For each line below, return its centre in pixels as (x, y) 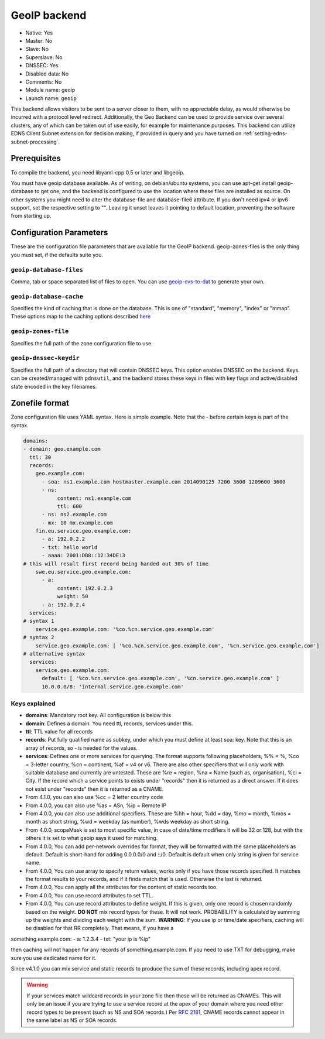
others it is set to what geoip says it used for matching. (92, 838)
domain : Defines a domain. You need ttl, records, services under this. (109, 723)
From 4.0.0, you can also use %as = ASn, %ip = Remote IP (96, 805)
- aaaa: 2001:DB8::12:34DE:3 (83, 555)
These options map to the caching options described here (81, 317)
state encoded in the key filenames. (54, 386)
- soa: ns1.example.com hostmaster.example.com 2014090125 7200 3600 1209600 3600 (164, 482)
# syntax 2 (39, 637)
